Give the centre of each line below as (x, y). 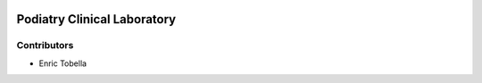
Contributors (45, 46)
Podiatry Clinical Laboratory (96, 19)
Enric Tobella (63, 63)
